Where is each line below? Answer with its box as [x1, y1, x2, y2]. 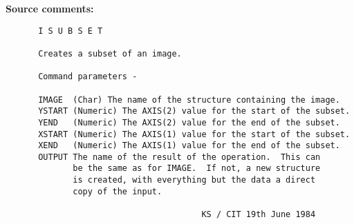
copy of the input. [73, 186, 162, 196]
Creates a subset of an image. [38, 48, 182, 59]
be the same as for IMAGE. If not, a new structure [73, 163, 321, 174]
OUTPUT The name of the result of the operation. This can [38, 152, 321, 162]
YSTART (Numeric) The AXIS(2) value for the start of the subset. [38, 106, 351, 116]
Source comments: [6, 1, 94, 15]
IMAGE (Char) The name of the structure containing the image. [38, 94, 340, 105]
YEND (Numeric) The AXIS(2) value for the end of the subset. [38, 117, 340, 128]
